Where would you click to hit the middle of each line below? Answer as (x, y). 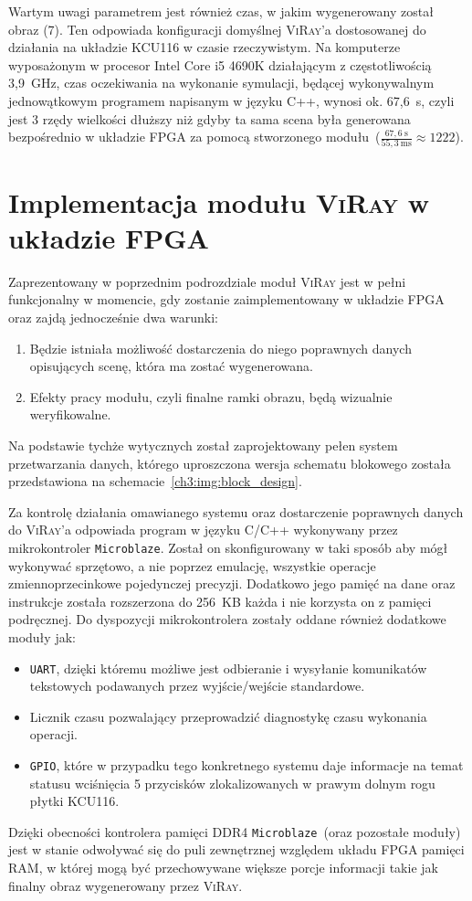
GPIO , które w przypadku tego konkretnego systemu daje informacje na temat (246, 764)
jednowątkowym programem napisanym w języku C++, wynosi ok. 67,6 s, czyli (231, 100)
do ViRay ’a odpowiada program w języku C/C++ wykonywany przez (203, 530)
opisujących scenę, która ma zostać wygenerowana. (172, 366)
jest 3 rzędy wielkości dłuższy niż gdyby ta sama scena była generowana (210, 118)
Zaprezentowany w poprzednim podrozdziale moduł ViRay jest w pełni (207, 281)
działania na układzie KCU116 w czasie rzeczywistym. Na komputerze (205, 47)
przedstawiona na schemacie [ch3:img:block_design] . (155, 481)
